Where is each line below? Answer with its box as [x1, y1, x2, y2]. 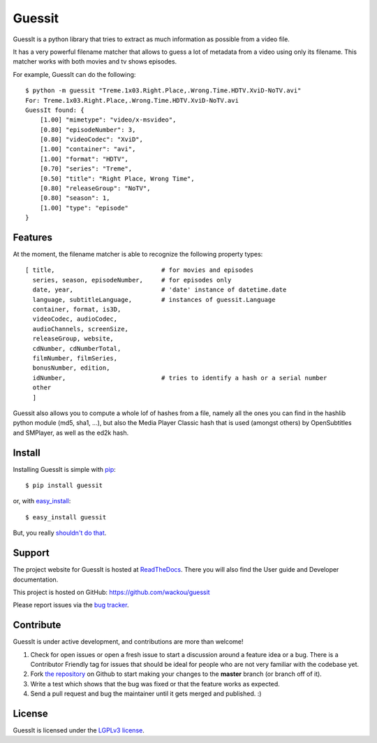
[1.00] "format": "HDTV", [39, 154, 129, 163]
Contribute [13, 619, 61, 631]
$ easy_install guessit [25, 513, 107, 521]
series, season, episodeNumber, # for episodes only [32, 276, 232, 284]
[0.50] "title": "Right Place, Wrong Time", [39, 175, 195, 182]
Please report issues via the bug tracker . [13, 601, 129, 609]
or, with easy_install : [13, 497, 71, 505]
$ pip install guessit [25, 482, 103, 489]
